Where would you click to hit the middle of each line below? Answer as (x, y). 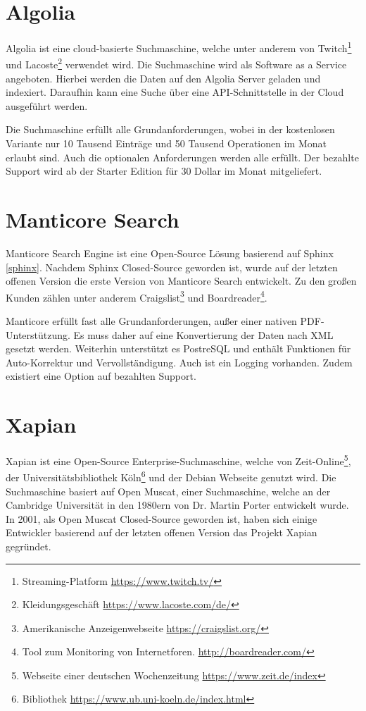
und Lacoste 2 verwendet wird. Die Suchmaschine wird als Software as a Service (176, 63)
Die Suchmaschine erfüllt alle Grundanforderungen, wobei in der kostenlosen (170, 129)
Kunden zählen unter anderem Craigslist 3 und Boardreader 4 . (137, 296)
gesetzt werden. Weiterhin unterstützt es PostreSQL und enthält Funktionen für (178, 348)
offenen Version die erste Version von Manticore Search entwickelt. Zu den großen (181, 281)
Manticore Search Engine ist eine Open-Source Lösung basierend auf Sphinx (170, 253)
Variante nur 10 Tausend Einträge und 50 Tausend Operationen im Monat (166, 143)
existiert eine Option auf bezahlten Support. (101, 376)
